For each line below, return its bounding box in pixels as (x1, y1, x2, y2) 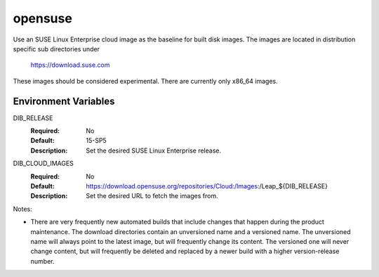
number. (30, 257, 55, 265)
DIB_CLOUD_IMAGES (13, 159, 74, 168)
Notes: (13, 205, 32, 213)
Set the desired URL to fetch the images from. (86, 192, 218, 200)
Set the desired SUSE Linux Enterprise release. (86, 146, 221, 155)
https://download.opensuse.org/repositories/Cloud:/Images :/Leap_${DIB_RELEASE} (86, 181, 328, 190)
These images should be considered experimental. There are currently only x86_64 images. (13, 77, 279, 85)
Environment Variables (13, 95, 115, 107)
